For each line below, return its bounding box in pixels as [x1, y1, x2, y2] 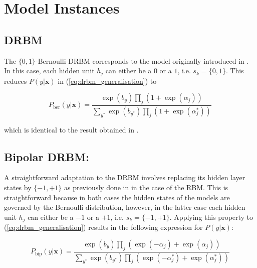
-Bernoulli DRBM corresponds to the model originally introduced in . [36, 55, 249, 66]
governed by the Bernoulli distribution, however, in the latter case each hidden [4, 202, 245, 212]
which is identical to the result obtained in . [4, 124, 139, 135]
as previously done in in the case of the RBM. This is [64, 182, 228, 193]
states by [4, 182, 32, 193]
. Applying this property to [169, 211, 253, 222]
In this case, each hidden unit [4, 65, 95, 76]
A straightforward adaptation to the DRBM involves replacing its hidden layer [4, 172, 245, 183]
